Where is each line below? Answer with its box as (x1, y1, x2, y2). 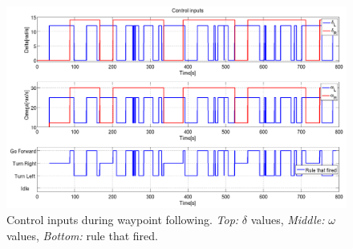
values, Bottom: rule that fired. (6, 227, 159, 243)
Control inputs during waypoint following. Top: (6, 210, 239, 227)
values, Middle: (250, 210, 325, 227)
